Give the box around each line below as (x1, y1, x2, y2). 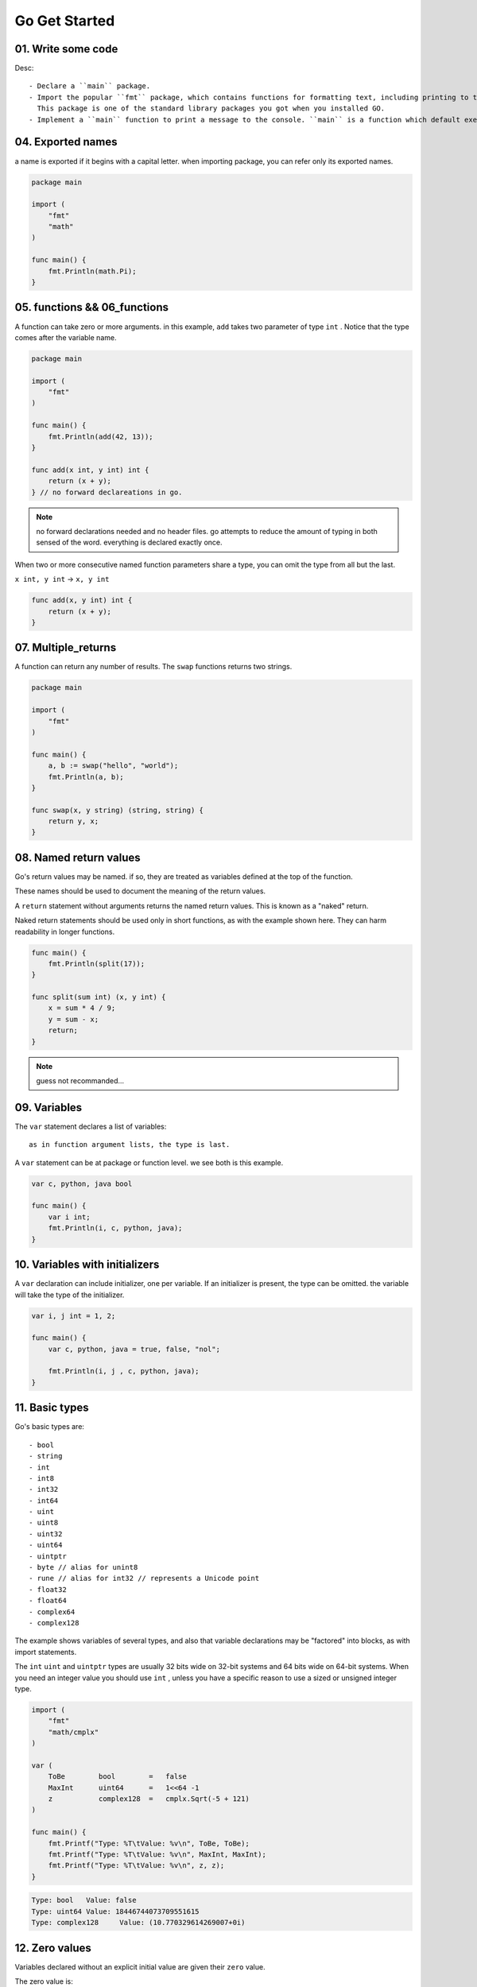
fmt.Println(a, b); (48, 772, 125, 781)
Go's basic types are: (14, 1422, 85, 1431)
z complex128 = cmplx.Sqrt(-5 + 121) (48, 1795, 250, 1803)
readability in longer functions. (14, 927, 115, 936)
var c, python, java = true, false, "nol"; (48, 1344, 220, 1354)
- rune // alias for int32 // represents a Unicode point (29, 1574, 260, 1583)
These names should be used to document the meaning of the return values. (14, 886, 266, 896)
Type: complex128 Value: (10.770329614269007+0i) (31, 1918, 246, 1927)
